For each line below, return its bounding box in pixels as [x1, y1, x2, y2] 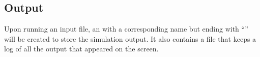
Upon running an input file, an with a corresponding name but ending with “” [4, 23, 248, 34]
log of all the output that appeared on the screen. [4, 43, 159, 54]
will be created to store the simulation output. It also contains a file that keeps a [4, 33, 256, 44]
